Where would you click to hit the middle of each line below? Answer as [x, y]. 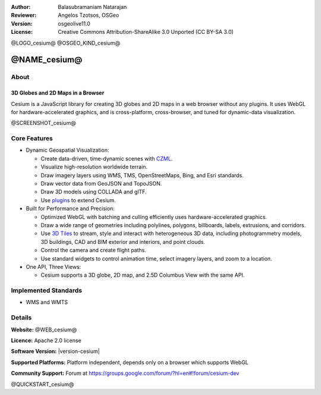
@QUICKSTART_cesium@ [43, 384]
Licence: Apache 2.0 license [46, 340]
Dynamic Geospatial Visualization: [67, 150]
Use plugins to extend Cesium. [78, 200]
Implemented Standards [47, 290]
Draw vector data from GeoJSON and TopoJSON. [101, 184]
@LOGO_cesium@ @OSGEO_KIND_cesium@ [66, 43]
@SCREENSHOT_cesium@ [44, 123]
